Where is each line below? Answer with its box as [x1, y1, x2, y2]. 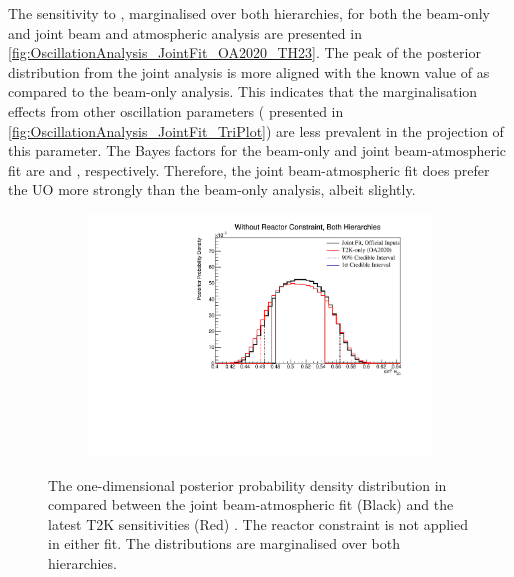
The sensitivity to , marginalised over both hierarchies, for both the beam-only [8, 3, 490, 23]
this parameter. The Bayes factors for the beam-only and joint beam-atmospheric [8, 140, 507, 161]
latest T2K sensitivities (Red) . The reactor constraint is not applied [48, 513, 468, 534]
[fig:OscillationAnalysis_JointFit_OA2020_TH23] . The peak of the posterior [8, 42, 481, 63]
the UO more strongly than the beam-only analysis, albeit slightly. [8, 179, 416, 200]
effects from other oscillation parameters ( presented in [8, 100, 344, 121]
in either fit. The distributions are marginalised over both [48, 533, 401, 554]
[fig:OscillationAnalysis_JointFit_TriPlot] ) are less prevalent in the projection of [8, 120, 504, 141]
